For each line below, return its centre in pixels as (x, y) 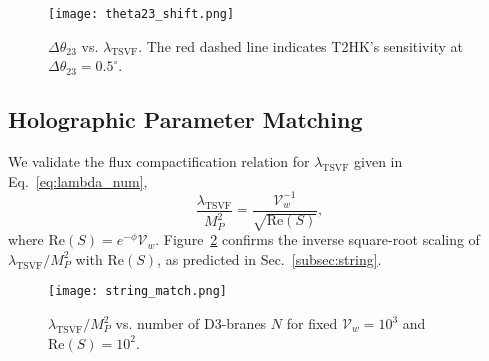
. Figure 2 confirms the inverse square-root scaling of (317, 239)
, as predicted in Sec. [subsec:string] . (269, 258)
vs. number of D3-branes (191, 323)
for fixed (312, 323)
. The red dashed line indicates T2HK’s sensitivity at (300, 45)
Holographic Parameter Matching (185, 119)
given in (378, 161)
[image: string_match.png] (137, 291)
